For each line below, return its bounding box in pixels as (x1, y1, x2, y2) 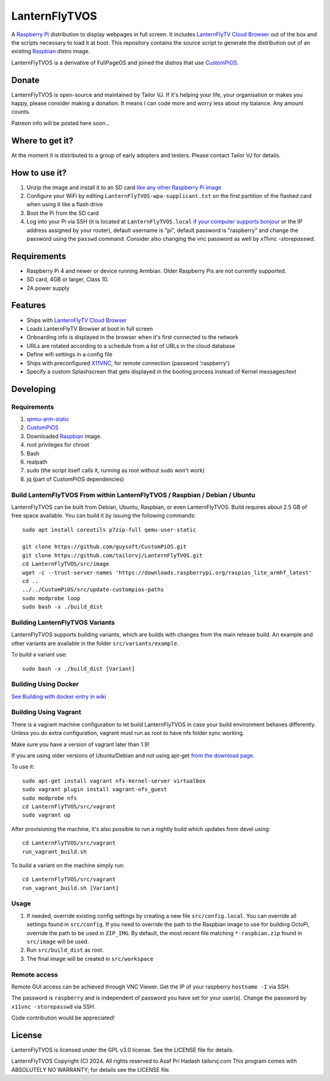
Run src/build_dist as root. (26, 946, 104, 954)
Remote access (11, 970, 58, 979)
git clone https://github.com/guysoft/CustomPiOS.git (22, 543, 186, 551)
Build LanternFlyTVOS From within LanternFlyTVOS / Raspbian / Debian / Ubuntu (11, 491, 256, 499)
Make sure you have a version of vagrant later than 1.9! (11, 740, 150, 748)
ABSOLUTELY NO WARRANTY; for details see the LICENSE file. (11, 1066, 171, 1073)
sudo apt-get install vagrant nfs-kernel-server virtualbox (22, 777, 206, 784)
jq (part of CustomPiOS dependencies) (26, 475, 125, 483)
